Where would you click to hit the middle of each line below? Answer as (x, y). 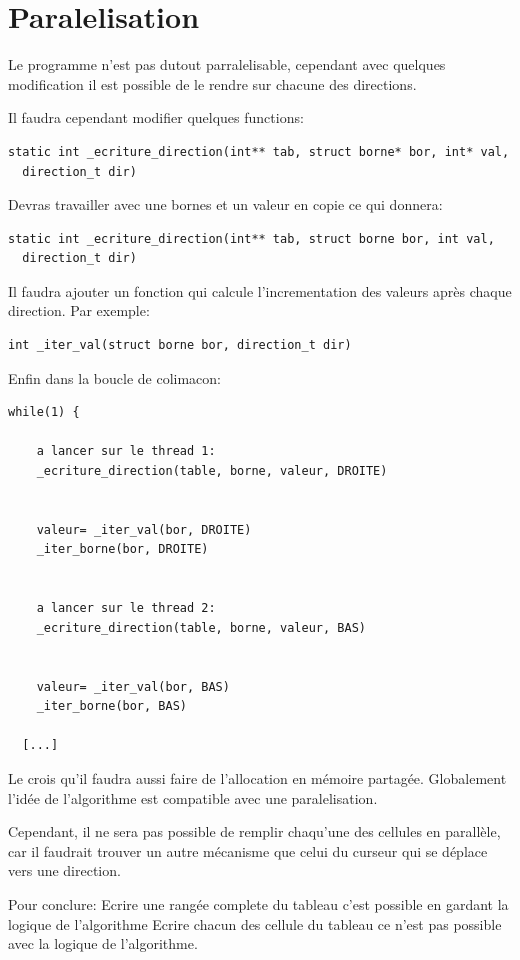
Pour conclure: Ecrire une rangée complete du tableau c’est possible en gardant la (258, 903)
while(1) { (44, 412)
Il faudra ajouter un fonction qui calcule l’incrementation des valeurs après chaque (260, 290)
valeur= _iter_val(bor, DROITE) (144, 529)
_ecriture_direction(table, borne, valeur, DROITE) (212, 471)
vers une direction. (64, 870)
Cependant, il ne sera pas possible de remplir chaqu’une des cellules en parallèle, (254, 831)
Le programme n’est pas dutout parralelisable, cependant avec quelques (227, 64)
